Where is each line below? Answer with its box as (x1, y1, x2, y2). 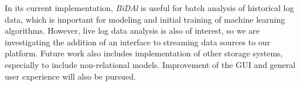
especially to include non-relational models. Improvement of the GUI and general (5, 58, 296, 70)
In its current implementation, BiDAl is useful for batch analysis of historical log (5, 2, 294, 13)
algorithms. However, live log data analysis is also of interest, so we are (5, 24, 260, 37)
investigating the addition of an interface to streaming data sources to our (5, 35, 271, 48)
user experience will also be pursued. (5, 70, 136, 82)
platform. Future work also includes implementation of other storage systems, (5, 47, 283, 59)
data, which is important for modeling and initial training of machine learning (5, 13, 285, 25)
